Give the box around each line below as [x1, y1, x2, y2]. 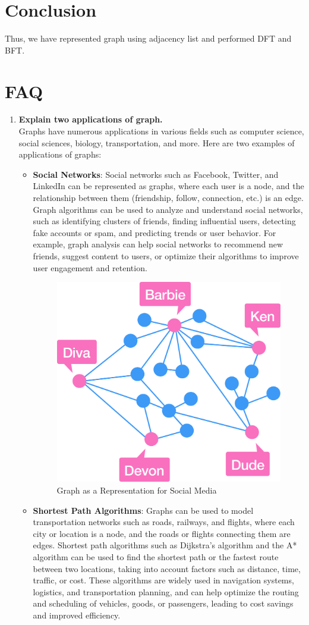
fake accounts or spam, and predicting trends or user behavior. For [33, 226, 276, 238]
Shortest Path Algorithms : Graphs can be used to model [33, 504, 254, 516]
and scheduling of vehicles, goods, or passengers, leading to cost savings [33, 597, 294, 610]
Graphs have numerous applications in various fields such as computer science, [18, 125, 304, 137]
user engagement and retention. [33, 261, 147, 274]
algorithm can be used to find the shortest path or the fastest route [33, 551, 279, 563]
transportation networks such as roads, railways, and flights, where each [33, 516, 295, 528]
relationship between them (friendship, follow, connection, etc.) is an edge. [33, 191, 304, 203]
